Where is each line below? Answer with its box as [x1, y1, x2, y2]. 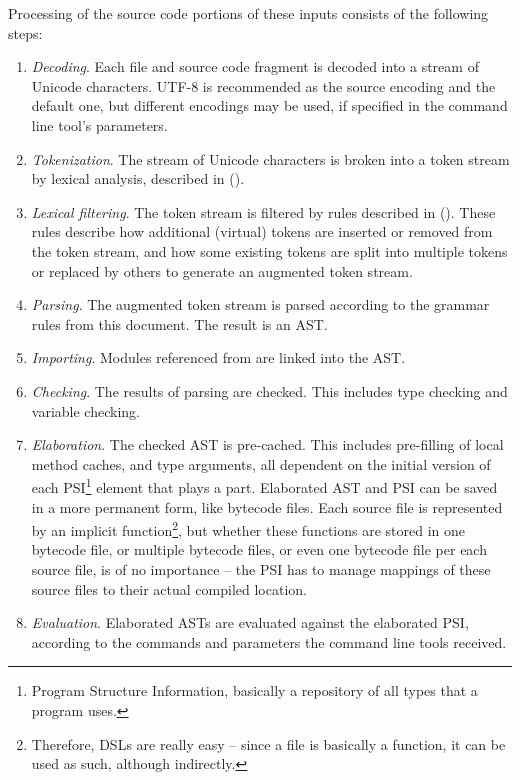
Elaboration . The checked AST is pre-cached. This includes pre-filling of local [31, 434, 504, 455]
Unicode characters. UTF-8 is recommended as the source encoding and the [31, 75, 496, 96]
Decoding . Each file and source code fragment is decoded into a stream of [31, 56, 479, 77]
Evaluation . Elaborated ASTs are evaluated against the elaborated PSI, [31, 612, 469, 633]
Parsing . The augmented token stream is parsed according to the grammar [31, 294, 490, 315]
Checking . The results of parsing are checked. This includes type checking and [31, 380, 508, 401]
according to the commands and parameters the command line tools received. [31, 631, 507, 652]
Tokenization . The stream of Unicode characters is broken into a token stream [31, 148, 510, 169]
